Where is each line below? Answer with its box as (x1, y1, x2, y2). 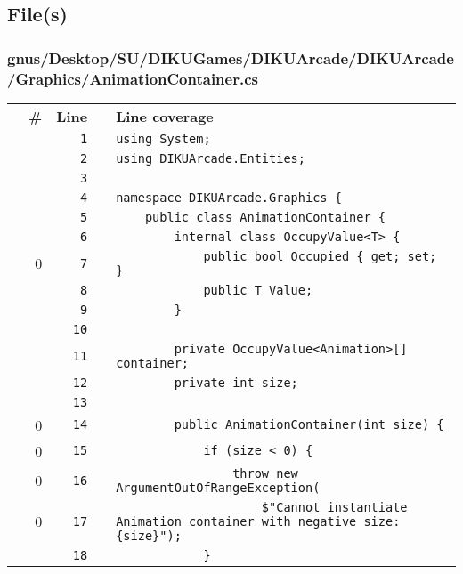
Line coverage (116, 105, 214, 126)
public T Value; (203, 282, 313, 297)
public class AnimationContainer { (144, 209, 386, 224)
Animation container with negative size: (116, 513, 401, 529)
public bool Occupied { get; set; (203, 248, 437, 263)
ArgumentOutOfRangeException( (116, 480, 321, 495)
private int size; (174, 375, 298, 390)
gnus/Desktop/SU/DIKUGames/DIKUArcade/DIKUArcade (7, 46, 454, 69)
